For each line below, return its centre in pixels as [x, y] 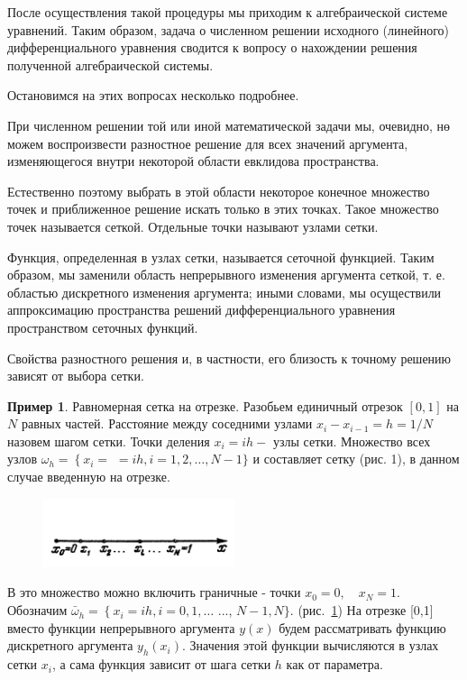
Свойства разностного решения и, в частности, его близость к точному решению [229, 358]
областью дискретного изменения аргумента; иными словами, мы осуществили [224, 292]
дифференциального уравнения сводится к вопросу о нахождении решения [212, 47]
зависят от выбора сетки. [76, 376]
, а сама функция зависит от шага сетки [161, 664]
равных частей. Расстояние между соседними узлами [167, 423]
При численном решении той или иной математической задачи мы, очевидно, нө [229, 125]
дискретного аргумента [70, 645]
